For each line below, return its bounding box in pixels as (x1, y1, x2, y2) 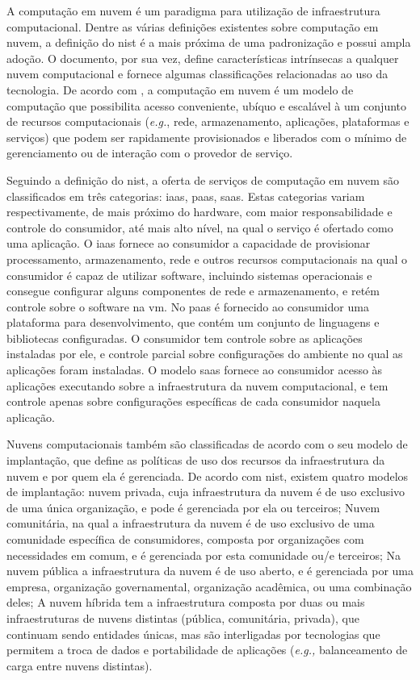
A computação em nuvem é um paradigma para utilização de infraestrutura (6, 2, 380, 19)
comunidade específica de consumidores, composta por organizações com (6, 531, 364, 547)
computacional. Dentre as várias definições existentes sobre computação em (6, 18, 379, 35)
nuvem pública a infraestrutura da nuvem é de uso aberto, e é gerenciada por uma (6, 562, 414, 579)
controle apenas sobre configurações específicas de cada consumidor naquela (6, 393, 380, 410)
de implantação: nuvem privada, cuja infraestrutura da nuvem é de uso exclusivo (6, 483, 405, 500)
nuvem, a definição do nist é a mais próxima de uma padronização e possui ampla (6, 34, 411, 51)
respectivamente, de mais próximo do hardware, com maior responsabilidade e (6, 203, 393, 220)
